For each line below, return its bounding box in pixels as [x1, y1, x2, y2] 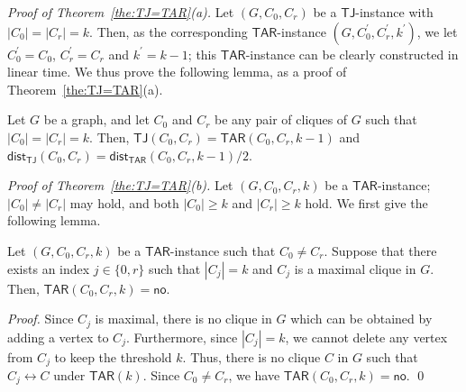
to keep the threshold [54, 347, 172, 366]
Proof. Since [7, 309, 74, 328]
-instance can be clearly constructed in [245, 44, 459, 63]
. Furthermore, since [125, 327, 238, 346]
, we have [228, 366, 280, 385]
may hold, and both [69, 193, 179, 212]
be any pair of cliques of [215, 110, 348, 129]
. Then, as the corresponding [89, 22, 248, 41]
